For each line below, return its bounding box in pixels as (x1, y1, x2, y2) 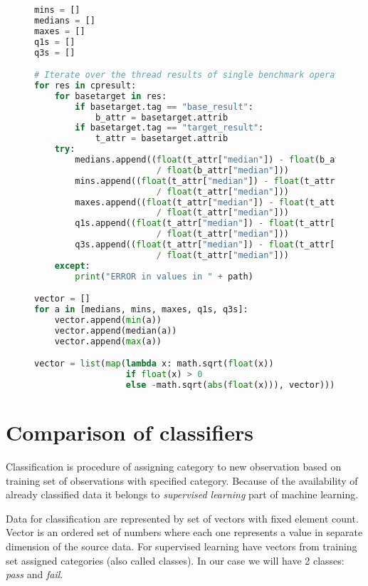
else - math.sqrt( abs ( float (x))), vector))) (125, 379, 335, 390)
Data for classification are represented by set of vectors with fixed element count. (6, 510, 359, 525)
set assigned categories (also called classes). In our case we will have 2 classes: (6, 552, 345, 567)
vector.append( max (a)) (54, 336, 162, 346)
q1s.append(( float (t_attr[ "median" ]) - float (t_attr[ (75, 218, 335, 229)
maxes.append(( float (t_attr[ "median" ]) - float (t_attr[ (75, 197, 345, 207)
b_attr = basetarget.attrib (95, 112, 228, 123)
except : (54, 260, 90, 271)
